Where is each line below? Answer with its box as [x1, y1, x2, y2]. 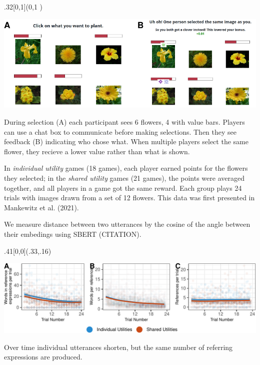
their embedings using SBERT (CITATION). [4, 229, 141, 239]
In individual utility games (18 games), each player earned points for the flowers [4, 163, 248, 173]
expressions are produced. [4, 351, 82, 362]
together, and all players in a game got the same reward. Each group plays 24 [4, 182, 242, 193]
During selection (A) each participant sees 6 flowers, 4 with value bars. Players [4, 117, 245, 127]
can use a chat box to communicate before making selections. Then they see [4, 126, 236, 137]
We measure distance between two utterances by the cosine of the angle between [4, 219, 250, 229]
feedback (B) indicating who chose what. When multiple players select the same [4, 136, 248, 147]
